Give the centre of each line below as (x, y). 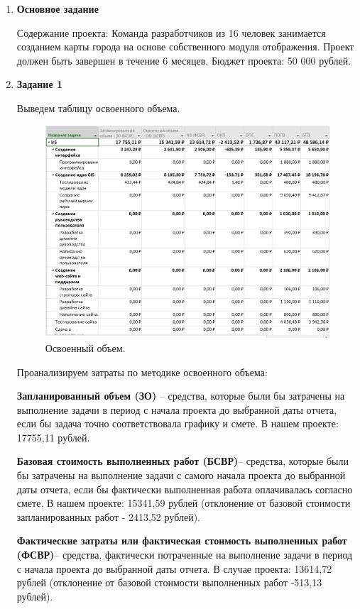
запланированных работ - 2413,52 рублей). (108, 516)
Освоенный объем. (85, 347)
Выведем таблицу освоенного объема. (98, 108)
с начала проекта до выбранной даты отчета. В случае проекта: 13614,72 (174, 568)
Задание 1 (40, 84)
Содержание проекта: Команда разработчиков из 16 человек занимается (171, 32)
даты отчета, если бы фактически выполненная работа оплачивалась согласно (185, 489)
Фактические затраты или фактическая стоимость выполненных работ (182, 541)
